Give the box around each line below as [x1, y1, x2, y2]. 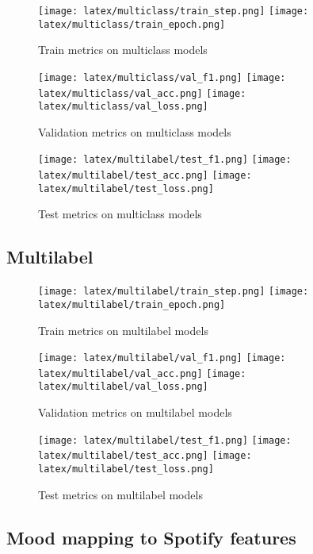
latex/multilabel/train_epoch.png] [38, 298, 226, 310]
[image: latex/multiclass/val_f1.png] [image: [38, 71, 286, 83]
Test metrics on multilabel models [38, 486, 203, 502]
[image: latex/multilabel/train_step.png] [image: [38, 286, 309, 298]
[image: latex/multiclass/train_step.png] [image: [38, 6, 309, 17]
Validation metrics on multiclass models [38, 123, 231, 140]
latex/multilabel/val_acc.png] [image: [38, 367, 246, 379]
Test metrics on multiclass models [38, 206, 202, 222]
